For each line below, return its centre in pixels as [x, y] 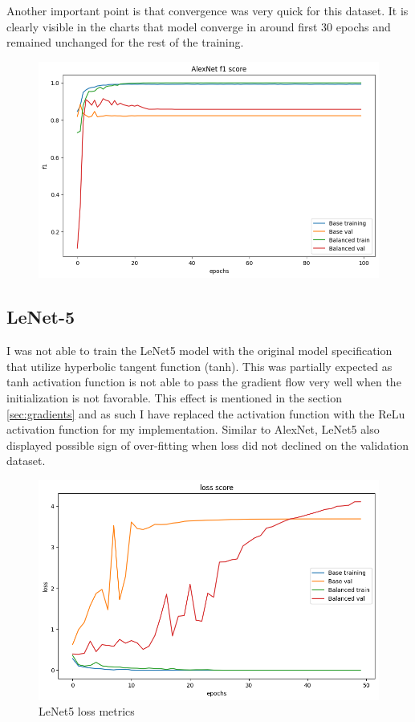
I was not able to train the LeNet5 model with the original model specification [199, 351]
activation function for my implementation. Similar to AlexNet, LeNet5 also [193, 429]
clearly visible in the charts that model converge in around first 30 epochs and [199, 26]
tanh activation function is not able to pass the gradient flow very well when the [204, 382]
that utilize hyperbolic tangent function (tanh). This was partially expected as [199, 366]
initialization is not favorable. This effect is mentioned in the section [174, 397]
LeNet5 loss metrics [87, 711]
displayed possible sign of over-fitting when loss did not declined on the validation [208, 445]
